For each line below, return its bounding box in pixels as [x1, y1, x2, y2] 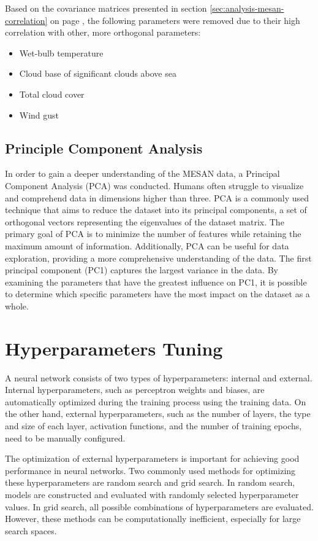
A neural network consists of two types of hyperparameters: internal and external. [5, 371, 312, 384]
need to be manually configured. [5, 431, 126, 444]
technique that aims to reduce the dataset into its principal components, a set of [5, 203, 307, 216]
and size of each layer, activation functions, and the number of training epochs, [5, 419, 302, 432]
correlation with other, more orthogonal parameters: [5, 26, 201, 39]
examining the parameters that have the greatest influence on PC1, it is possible [5, 275, 307, 288]
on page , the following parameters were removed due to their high [50, 14, 300, 26]
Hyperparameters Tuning [5, 335, 223, 360]
